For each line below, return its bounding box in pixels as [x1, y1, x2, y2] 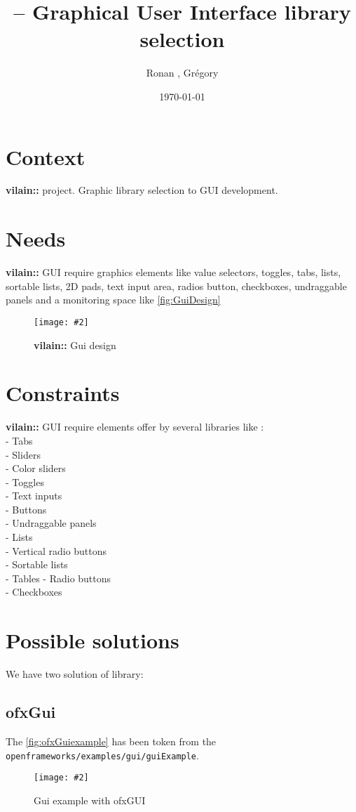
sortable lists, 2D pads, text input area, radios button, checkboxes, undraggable [6, 278, 347, 293]
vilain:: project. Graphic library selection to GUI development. [6, 183, 278, 197]
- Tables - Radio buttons [6, 570, 111, 585]
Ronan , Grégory [146, 65, 219, 80]
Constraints [6, 379, 120, 407]
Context [6, 142, 85, 171]
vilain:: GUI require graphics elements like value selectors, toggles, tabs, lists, [6, 265, 341, 280]
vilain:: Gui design [34, 337, 116, 352]
